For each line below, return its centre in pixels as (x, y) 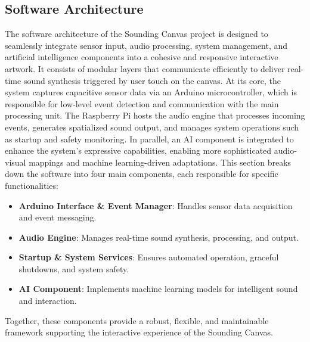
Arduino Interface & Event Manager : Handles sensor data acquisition (156, 205)
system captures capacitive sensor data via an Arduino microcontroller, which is (151, 92)
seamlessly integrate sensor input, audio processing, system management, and (146, 45)
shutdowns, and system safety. (74, 268)
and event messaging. (58, 217)
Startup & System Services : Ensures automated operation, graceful (149, 257)
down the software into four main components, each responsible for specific (142, 174)
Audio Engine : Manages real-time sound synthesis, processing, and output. (159, 237)
